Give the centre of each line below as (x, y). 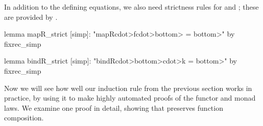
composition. (24, 118)
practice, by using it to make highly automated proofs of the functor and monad (130, 98)
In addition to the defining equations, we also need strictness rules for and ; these (131, 7)
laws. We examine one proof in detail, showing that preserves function (114, 107)
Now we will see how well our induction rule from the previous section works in (128, 88)
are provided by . (31, 17)
